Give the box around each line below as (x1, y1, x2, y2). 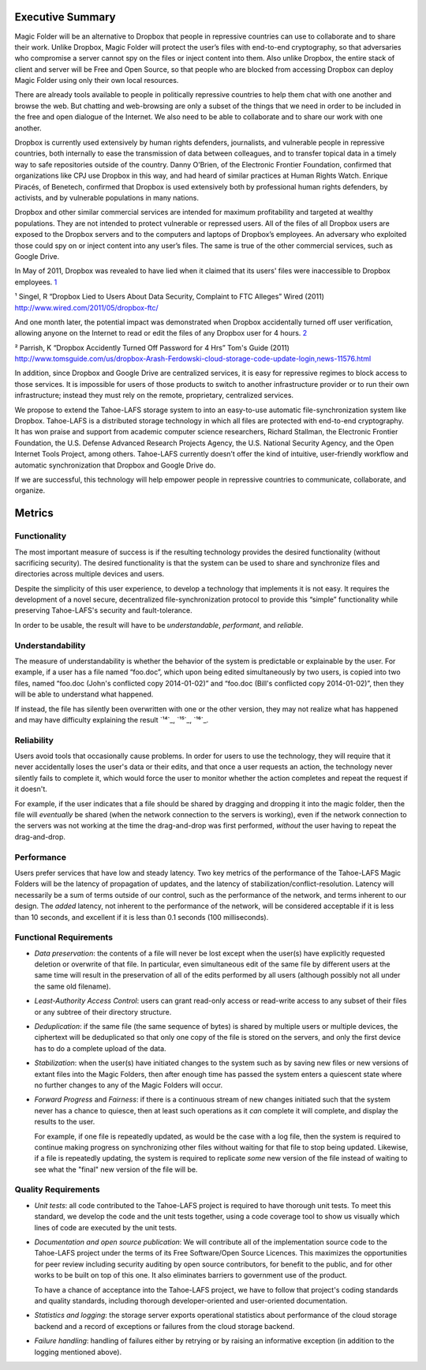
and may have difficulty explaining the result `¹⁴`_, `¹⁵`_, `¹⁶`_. (14, 715, 209, 724)
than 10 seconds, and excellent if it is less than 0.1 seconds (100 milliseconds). (14, 912, 269, 921)
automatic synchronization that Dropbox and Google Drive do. (14, 460, 216, 470)
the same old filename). (34, 982, 111, 991)
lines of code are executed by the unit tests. (34, 1222, 177, 1232)
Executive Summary (14, 10, 116, 24)
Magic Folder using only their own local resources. (14, 76, 179, 85)
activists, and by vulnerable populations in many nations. (14, 193, 200, 202)
